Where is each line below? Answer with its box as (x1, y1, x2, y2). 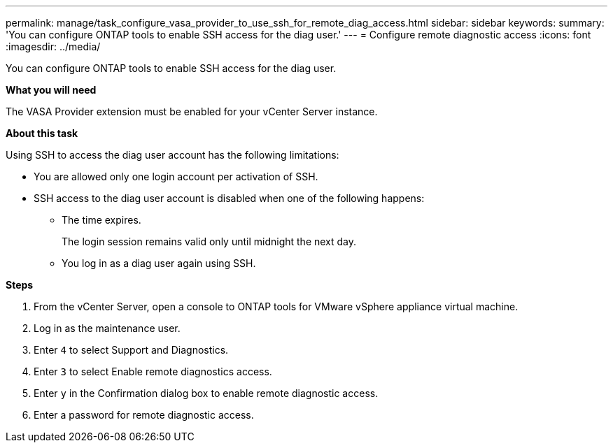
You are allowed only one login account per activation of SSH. (34, 171, 318, 182)
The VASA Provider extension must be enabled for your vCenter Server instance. (6, 106, 378, 117)
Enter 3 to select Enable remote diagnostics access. (34, 366, 272, 377)
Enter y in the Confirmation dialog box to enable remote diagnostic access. (34, 387, 379, 399)
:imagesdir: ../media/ (6, 41, 101, 52)
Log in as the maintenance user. (34, 322, 181, 334)
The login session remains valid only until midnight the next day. (62, 236, 357, 247)
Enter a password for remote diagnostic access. (34, 409, 254, 421)
